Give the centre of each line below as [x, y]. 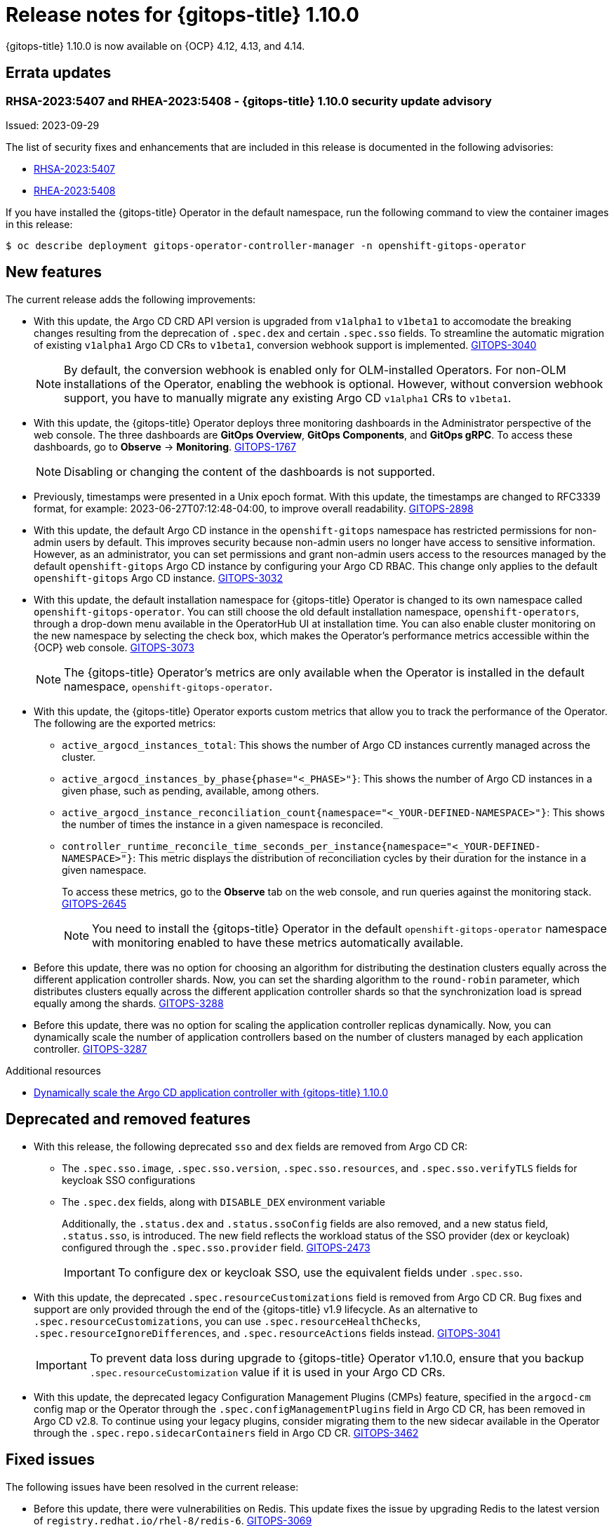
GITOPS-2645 [94, 903]
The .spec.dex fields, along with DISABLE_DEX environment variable [223, 1202]
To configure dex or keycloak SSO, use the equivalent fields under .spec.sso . [320, 1272]
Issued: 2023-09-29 [53, 125]
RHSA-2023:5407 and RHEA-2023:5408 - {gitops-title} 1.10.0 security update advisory [249, 101]
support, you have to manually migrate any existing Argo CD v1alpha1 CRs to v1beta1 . [288, 398]
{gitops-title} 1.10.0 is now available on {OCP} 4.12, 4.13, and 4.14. [155, 46]
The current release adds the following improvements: [131, 299]
